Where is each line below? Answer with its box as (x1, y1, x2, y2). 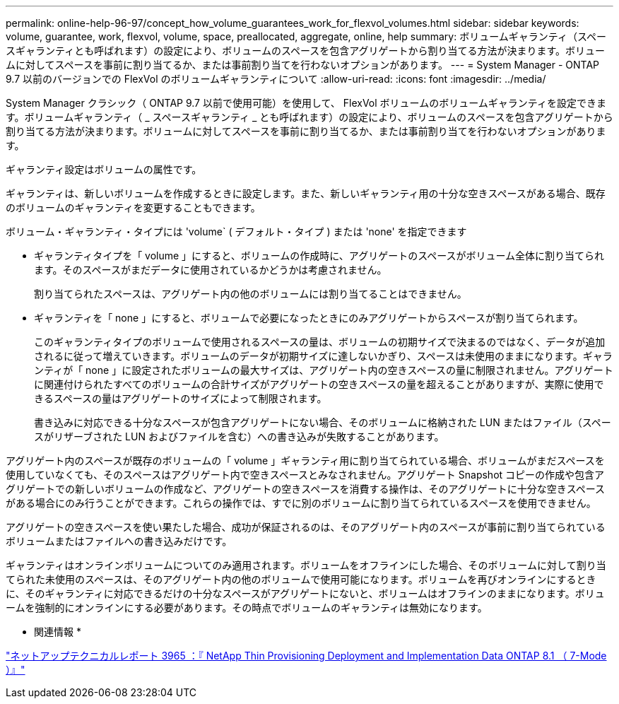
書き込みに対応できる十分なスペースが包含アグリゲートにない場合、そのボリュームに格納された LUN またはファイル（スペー (34, 416, 611, 428)
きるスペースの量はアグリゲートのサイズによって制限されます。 (34, 392, 327, 404)
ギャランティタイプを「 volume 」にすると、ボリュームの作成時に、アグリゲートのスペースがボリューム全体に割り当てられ (34, 250, 605, 262)
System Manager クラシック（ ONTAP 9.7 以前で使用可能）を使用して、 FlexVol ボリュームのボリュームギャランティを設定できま (6, 97, 606, 109)
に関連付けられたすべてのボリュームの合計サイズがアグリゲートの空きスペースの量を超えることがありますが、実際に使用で (34, 378, 604, 390)
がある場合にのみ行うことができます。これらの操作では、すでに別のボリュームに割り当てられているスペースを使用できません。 (6, 497, 596, 509)
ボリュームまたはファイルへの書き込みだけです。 (6, 535, 232, 547)
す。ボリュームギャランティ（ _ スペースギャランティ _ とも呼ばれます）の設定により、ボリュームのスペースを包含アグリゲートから (6, 111, 613, 123)
